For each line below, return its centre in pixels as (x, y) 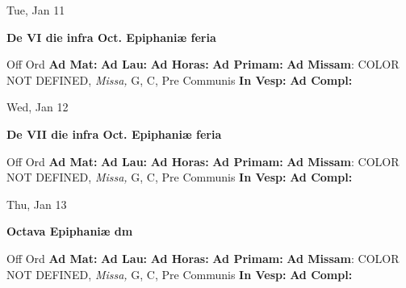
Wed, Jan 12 (38, 107)
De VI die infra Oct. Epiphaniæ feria (111, 37)
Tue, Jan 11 (36, 10)
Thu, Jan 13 (37, 204)
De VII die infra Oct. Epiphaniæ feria (114, 134)
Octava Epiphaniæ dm (70, 231)
